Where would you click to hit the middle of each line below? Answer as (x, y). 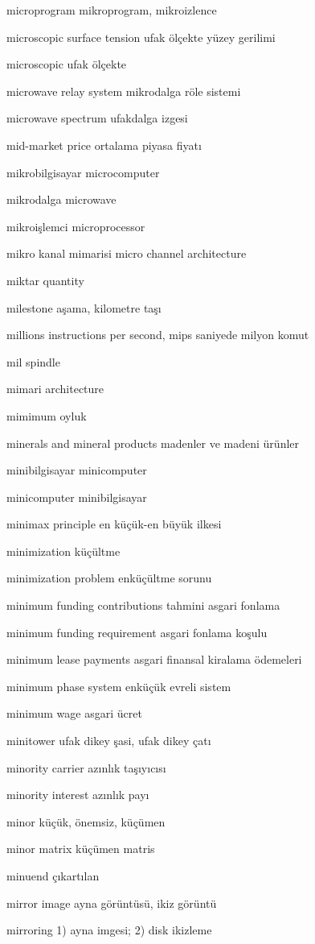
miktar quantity (45, 280)
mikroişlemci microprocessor (76, 226)
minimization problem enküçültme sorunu (109, 578)
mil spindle (33, 361)
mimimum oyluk (47, 415)
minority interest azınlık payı (78, 795)
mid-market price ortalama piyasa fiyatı (104, 145)
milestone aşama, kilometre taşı (84, 307)
